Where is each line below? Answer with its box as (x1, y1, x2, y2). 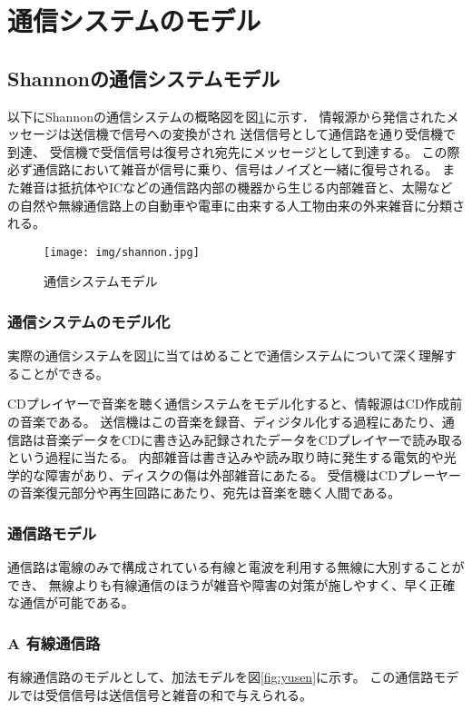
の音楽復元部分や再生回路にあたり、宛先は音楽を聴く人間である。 (7, 483, 401, 502)
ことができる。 (19, 363, 109, 382)
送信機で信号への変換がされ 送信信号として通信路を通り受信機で (70, 124, 456, 143)
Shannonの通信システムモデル (7, 64, 280, 92)
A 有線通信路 (7, 631, 101, 654)
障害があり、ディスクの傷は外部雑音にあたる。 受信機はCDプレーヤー (44, 465, 461, 484)
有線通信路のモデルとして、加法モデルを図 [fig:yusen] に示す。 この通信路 (7, 667, 434, 686)
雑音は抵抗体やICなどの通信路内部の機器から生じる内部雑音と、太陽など (19, 177, 453, 196)
